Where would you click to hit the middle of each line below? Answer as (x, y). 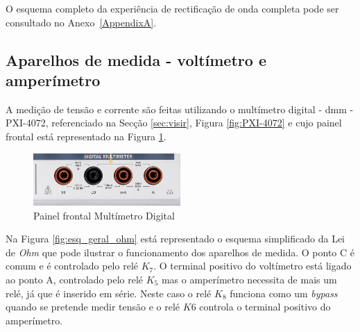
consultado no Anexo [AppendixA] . (81, 22)
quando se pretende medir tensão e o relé (93, 307)
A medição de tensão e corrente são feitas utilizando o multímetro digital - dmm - (180, 109)
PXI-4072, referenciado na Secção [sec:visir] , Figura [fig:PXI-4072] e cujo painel (174, 123)
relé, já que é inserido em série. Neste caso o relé (109, 293)
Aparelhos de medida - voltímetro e (136, 59)
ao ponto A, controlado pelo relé (75, 279)
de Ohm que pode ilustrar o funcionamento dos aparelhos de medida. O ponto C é (180, 252)
